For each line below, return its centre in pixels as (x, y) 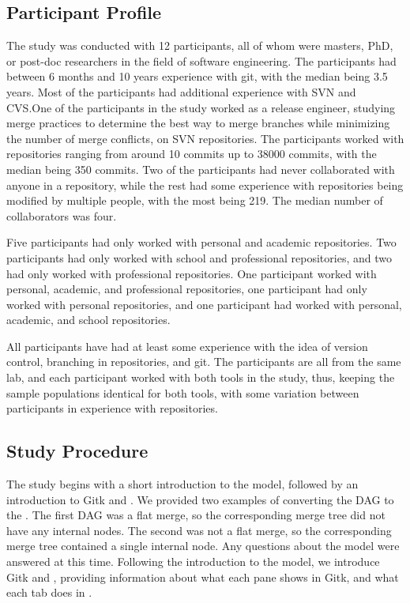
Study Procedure (77, 451)
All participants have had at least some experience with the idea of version (187, 346)
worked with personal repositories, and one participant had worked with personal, (204, 304)
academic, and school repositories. (88, 320)
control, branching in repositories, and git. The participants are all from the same (204, 362)
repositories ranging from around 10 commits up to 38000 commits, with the (192, 154)
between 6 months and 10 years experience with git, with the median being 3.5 (197, 76)
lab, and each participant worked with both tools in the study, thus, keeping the (201, 377)
